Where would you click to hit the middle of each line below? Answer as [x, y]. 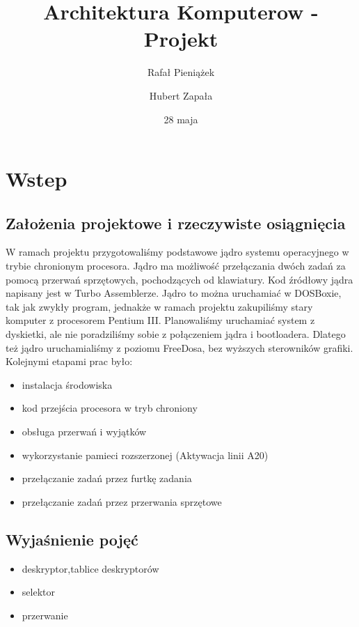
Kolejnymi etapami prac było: [69, 361]
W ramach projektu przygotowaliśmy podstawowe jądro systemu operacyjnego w [177, 252]
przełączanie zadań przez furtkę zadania [107, 478]
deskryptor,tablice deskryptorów [90, 568]
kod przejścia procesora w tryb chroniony [110, 408]
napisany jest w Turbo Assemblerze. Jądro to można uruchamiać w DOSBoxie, [174, 293]
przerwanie [45, 615]
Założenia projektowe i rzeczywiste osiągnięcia [176, 223]
